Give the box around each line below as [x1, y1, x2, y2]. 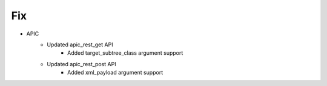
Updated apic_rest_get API [47, 41, 113, 48]
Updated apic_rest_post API [47, 60, 116, 67]
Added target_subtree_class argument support [67, 49, 183, 57]
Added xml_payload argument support [67, 69, 163, 76]
